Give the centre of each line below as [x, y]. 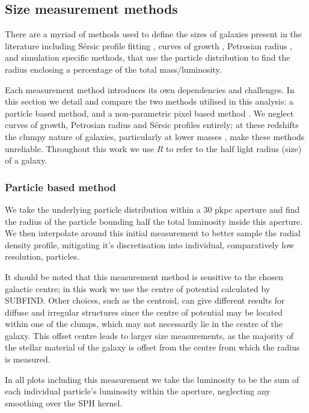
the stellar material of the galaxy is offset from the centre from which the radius [152, 347]
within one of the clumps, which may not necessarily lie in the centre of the [144, 324]
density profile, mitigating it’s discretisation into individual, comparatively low [150, 244]
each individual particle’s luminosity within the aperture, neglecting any [138, 391]
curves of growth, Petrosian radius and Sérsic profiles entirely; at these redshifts [152, 125]
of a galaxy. [26, 160]
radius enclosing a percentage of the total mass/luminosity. [113, 69]
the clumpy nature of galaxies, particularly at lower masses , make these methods [155, 136]
